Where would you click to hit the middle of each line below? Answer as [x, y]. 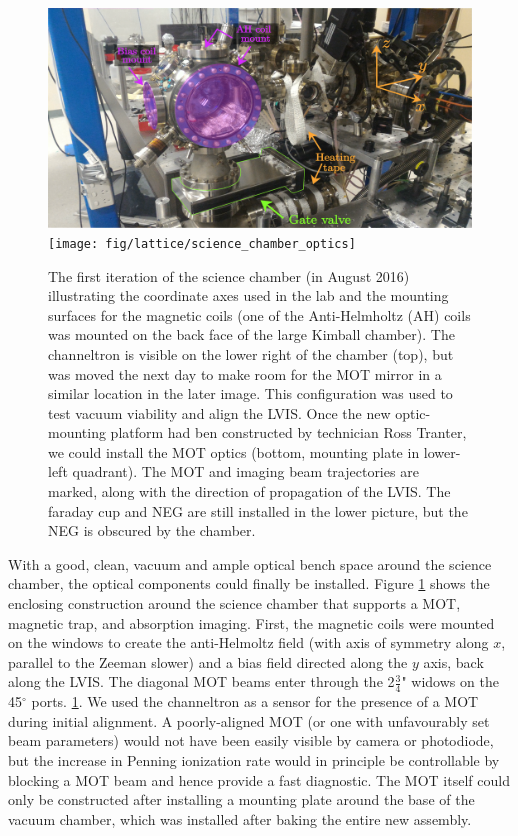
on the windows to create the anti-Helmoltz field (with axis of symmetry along [248, 642]
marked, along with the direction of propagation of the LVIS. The [249, 491]
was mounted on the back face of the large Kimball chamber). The [251, 334]
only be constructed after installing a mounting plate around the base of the [241, 799]
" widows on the [450, 681]
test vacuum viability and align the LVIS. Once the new [219, 412]
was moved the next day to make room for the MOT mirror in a [245, 373]
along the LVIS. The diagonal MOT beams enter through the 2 [201, 681]
